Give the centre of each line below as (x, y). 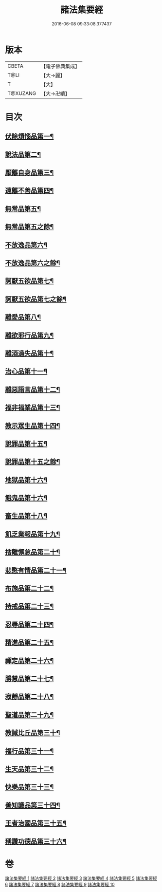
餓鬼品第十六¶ (26, 498)
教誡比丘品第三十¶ (33, 733)
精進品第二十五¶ (29, 642)
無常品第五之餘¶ (29, 227)
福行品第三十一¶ (29, 751)
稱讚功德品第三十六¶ (36, 841)
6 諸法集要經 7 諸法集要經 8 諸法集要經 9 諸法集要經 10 (60, 885)
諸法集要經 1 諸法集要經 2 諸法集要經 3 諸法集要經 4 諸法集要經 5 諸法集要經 (81, 878)
